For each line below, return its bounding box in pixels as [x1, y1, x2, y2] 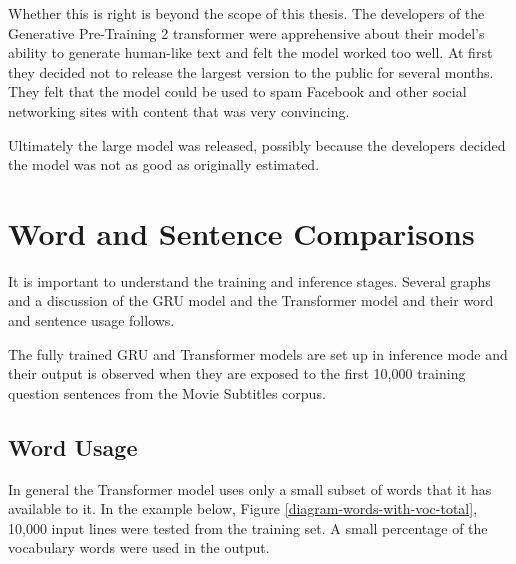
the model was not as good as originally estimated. [8, 154, 320, 175]
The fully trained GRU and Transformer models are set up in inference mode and [8, 343, 508, 364]
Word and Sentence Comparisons [8, 212, 475, 253]
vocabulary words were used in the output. [8, 537, 270, 558]
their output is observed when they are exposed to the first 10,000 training [8, 363, 466, 384]
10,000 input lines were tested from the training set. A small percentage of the [8, 517, 488, 538]
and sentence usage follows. [8, 310, 175, 331]
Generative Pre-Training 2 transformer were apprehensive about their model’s [8, 22, 485, 43]
